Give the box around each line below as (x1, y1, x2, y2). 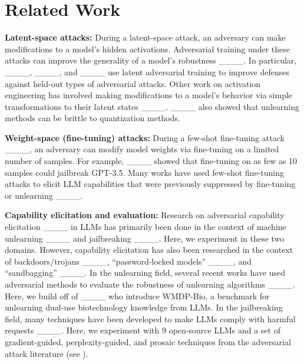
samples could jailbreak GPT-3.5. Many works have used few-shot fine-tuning (5, 166, 285, 178)
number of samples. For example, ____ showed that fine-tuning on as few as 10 (5, 155, 298, 167)
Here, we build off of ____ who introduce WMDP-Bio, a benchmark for (5, 289, 270, 302)
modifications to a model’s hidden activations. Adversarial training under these (5, 42, 290, 55)
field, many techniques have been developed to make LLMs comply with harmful (5, 312, 296, 325)
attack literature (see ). (5, 347, 88, 359)
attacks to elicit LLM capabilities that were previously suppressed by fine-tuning (5, 178, 296, 190)
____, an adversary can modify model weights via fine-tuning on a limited (5, 143, 279, 155)
